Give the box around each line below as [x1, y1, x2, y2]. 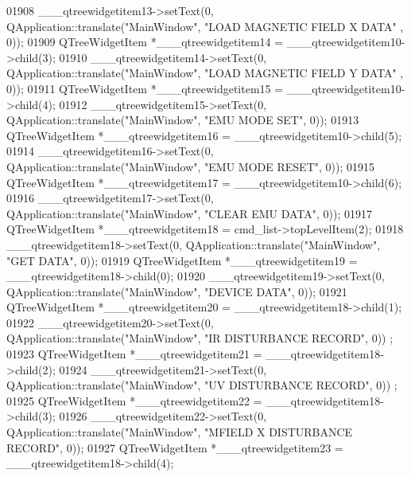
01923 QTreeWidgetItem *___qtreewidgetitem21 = [6, 346, 262, 362]
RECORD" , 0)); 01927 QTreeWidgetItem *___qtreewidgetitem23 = [6, 439, 343, 455]
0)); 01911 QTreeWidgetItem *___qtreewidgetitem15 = [6, 80, 284, 96]
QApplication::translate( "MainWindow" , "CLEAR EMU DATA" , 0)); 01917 [6, 205, 373, 221]
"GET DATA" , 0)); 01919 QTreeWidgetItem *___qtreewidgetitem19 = [6, 252, 358, 268]
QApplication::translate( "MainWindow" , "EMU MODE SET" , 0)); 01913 [6, 111, 359, 128]
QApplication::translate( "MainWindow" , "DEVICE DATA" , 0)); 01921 [6, 283, 347, 299]
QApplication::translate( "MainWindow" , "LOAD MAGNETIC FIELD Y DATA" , [6, 65, 404, 81]
